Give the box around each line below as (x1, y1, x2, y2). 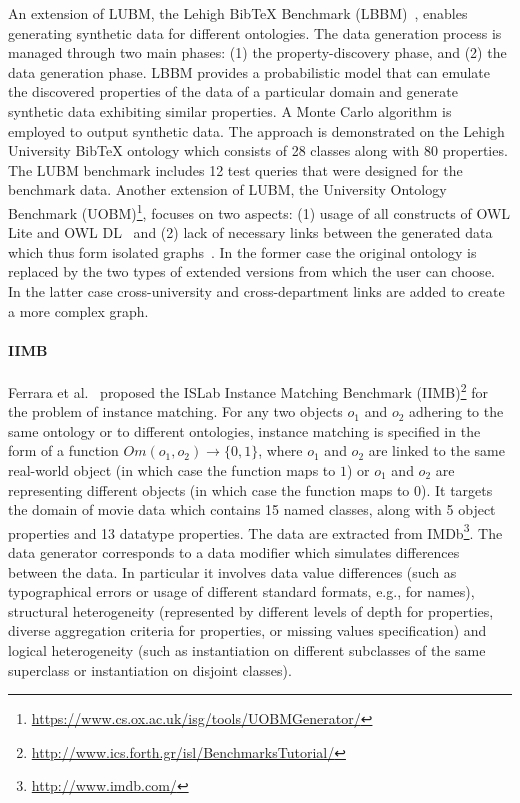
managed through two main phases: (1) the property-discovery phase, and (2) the (8, 42, 507, 63)
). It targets (421, 479, 493, 500)
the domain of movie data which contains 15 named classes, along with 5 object (8, 499, 496, 520)
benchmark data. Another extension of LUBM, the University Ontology (8, 179, 447, 200)
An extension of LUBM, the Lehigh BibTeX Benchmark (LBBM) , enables (8, 3, 468, 23)
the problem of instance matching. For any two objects (8, 401, 343, 422)
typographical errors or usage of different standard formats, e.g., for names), (8, 581, 475, 602)
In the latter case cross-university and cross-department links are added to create (8, 280, 505, 301)
